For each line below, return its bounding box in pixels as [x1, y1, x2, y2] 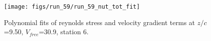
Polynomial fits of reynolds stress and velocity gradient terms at [4, 17, 195, 27]
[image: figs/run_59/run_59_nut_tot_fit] [4, 3, 140, 10]
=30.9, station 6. [38, 27, 89, 37]
